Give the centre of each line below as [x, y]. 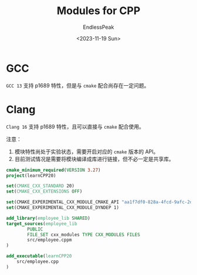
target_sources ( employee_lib [42, 224]
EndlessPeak [98, 27]
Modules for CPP [98, 11]
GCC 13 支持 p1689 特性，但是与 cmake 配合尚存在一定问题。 [78, 85]
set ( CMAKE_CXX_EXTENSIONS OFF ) [44, 192]
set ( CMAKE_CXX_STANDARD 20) [40, 186]
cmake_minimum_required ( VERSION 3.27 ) [53, 170]
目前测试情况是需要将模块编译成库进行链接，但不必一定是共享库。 [94, 159]
